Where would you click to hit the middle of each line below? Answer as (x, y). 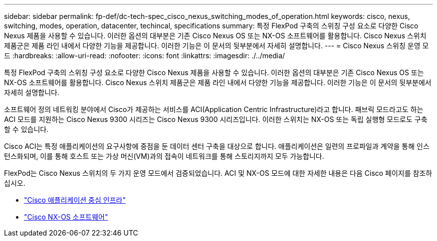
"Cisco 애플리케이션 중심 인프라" (75, 200)
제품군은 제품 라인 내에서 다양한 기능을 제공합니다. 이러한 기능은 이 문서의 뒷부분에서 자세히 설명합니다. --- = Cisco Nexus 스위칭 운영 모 (217, 46)
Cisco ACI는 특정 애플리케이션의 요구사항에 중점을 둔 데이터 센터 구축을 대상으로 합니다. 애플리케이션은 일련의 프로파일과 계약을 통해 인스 (217, 146)
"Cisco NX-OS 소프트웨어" (66, 217)
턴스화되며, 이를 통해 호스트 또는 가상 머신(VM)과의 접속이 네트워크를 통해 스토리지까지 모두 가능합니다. (164, 156)
